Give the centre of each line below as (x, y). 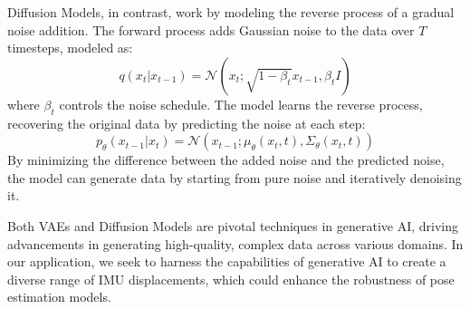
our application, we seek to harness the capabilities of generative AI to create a (227, 261)
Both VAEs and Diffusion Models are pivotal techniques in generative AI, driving (233, 225)
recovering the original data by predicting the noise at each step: (187, 123)
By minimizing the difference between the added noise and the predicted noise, (226, 160)
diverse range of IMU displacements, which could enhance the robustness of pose (231, 279)
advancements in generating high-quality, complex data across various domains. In (235, 243)
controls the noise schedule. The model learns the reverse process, (241, 104)
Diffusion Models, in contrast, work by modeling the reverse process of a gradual (231, 12)
